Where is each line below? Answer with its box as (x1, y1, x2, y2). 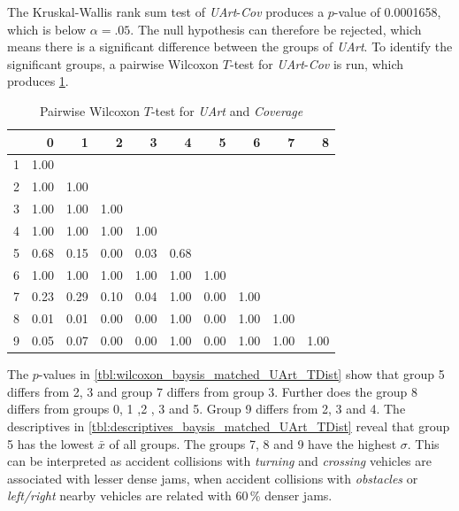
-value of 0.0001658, (333, 3, 441, 20)
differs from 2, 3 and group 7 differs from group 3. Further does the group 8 (7, 382, 417, 400)
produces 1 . (7, 72, 69, 90)
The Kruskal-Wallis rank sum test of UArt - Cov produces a (7, 3, 325, 20)
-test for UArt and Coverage (150, 101, 303, 120)
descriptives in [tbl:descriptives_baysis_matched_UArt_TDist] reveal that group (7, 417, 450, 436)
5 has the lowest (7, 434, 95, 453)
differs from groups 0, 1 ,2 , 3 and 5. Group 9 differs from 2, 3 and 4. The (7, 399, 406, 418)
